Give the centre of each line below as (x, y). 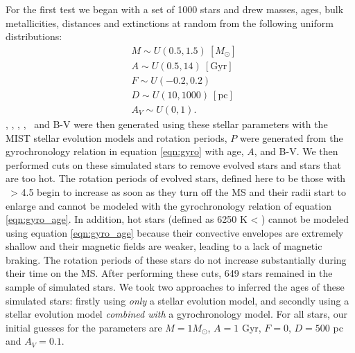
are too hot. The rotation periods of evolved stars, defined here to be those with (176, 178)
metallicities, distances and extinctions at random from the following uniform (170, 22)
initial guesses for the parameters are (84, 327)
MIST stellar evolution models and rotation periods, (116, 137)
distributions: (34, 36)
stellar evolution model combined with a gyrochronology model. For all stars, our (176, 314)
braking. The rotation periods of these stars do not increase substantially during (176, 259)
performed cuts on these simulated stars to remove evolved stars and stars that (173, 164)
